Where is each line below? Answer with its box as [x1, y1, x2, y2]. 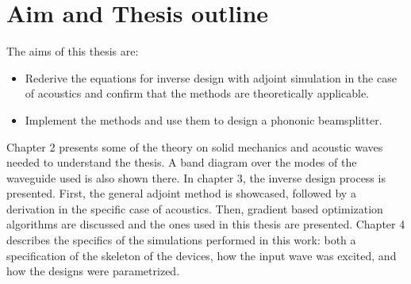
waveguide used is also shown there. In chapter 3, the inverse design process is [6, 169, 386, 186]
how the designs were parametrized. [6, 263, 180, 279]
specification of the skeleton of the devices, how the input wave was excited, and [6, 247, 397, 263]
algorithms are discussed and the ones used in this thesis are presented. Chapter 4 [6, 216, 405, 232]
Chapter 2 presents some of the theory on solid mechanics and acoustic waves [6, 138, 383, 155]
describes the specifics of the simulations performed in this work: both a [6, 232, 356, 248]
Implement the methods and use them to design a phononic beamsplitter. [25, 111, 382, 128]
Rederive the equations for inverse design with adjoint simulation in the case [25, 69, 397, 86]
